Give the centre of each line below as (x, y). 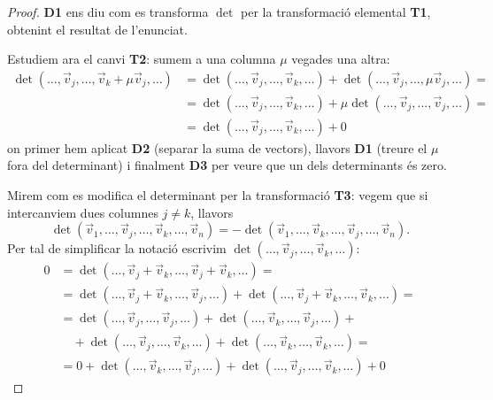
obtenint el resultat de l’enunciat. (97, 29)
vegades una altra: (341, 59)
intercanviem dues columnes (83, 212)
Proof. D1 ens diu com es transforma (108, 12)
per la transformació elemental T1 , (336, 12)
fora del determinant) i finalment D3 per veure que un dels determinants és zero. (227, 165)
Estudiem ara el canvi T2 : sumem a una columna (142, 59)
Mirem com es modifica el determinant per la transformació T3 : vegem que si (218, 195)
